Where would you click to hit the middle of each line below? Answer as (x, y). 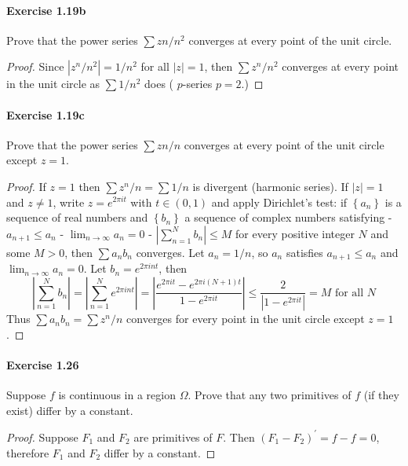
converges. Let (170, 252)
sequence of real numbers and (77, 217)
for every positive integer (295, 233)
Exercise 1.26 (43, 365)
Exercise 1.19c (46, 114)
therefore (28, 452)
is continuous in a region (117, 395)
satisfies (304, 252)
